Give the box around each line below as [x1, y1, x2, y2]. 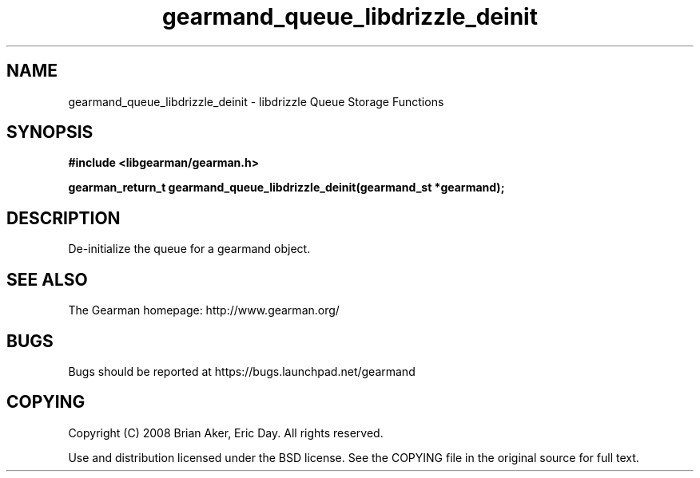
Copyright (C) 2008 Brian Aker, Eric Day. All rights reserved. [68, 425, 384, 440]
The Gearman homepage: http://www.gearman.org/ [68, 303, 340, 318]
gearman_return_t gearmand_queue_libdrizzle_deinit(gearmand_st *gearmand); [68, 180, 505, 195]
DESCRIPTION [6, 207, 121, 228]
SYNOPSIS [6, 122, 93, 143]
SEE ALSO [6, 269, 88, 290]
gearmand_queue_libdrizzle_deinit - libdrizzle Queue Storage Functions [68, 94, 444, 109]
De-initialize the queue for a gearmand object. [68, 242, 311, 256]
